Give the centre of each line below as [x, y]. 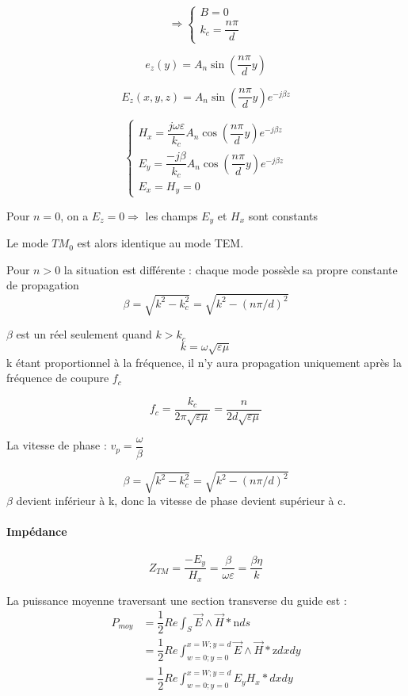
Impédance [37, 532]
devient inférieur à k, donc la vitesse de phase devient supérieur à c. [181, 501]
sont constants [283, 215]
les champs [172, 215]
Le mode [27, 243]
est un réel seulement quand [84, 334]
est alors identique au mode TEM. [160, 243]
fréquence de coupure [58, 378]
